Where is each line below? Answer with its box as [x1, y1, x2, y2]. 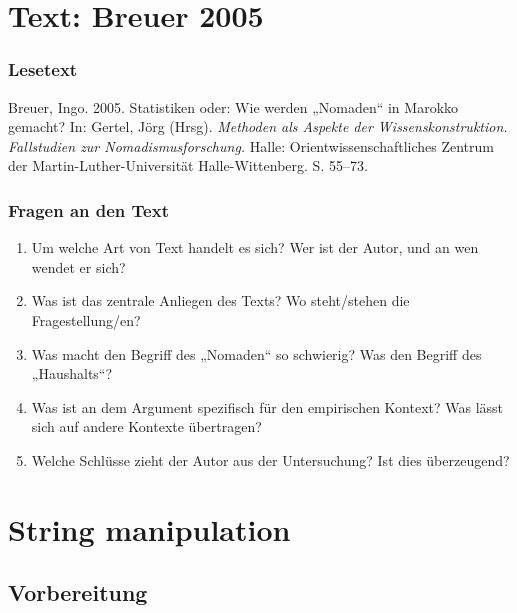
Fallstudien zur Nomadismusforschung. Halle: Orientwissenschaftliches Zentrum [8, 135, 495, 156]
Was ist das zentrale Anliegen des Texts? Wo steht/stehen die [31, 290, 410, 311]
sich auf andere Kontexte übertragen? [31, 416, 262, 437]
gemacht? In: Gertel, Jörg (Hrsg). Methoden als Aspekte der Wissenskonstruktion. [8, 116, 508, 137]
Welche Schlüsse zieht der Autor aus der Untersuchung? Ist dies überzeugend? [31, 449, 510, 470]
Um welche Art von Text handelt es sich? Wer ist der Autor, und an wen [31, 237, 479, 258]
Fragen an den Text [8, 197, 169, 222]
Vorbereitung [8, 577, 148, 608]
